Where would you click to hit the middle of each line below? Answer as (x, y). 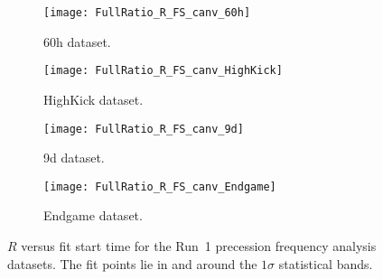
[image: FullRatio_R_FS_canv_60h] (147, 13)
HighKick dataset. (93, 99)
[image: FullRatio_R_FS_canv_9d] (144, 129)
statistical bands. (326, 263)
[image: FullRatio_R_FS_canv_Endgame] (160, 186)
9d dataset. (74, 158)
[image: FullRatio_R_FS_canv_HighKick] (163, 71)
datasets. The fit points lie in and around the (132, 263)
